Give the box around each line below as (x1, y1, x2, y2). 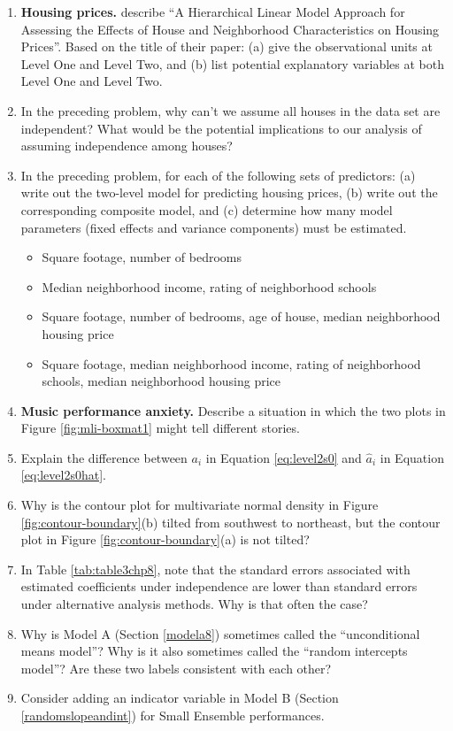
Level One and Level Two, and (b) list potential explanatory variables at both (20, 54, 444, 73)
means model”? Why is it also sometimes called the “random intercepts (20, 642, 408, 660)
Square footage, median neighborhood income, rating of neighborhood (42, 354, 421, 373)
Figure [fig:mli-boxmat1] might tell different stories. (20, 419, 300, 437)
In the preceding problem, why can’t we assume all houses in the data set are (20, 101, 441, 119)
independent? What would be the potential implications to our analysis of (20, 119, 422, 137)
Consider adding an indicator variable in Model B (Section (20, 689, 339, 707)
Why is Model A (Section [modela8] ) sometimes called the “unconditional (20, 624, 420, 643)
